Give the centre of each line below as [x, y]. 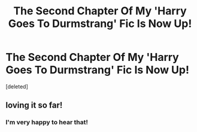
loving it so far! [34, 105]
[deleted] [17, 86]
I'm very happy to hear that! [47, 122]
